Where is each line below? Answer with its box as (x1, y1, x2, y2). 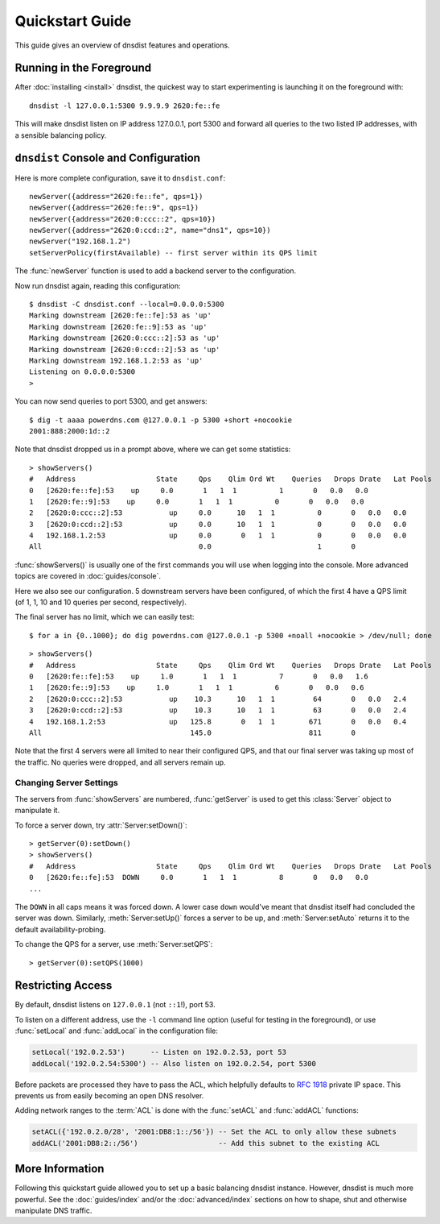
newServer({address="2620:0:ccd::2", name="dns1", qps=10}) (29, 226, 271, 235)
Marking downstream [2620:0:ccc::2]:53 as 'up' (29, 334, 220, 342)
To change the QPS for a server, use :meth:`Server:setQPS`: (14, 940, 213, 949)
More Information (14, 1162, 105, 1176)
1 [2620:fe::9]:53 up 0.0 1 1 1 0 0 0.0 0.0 (29, 496, 364, 506)
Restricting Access (14, 979, 113, 993)
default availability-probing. (14, 924, 106, 934)
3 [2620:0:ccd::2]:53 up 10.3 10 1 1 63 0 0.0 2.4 (29, 706, 407, 715)
